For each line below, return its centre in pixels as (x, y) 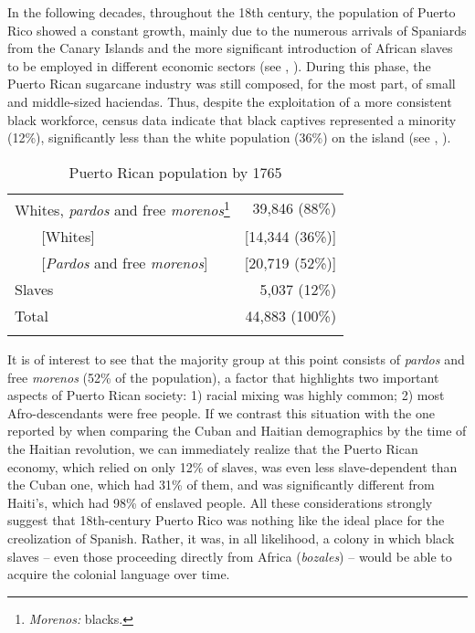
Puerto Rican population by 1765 (175, 172)
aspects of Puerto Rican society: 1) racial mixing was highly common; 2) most (226, 395)
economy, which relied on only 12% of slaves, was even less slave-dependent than (232, 466)
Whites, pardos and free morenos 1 (122, 208)
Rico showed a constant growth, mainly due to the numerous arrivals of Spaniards (237, 30)
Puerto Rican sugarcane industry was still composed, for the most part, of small (232, 84)
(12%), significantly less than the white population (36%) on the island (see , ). (229, 137)
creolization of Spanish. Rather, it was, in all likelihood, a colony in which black (231, 538)
